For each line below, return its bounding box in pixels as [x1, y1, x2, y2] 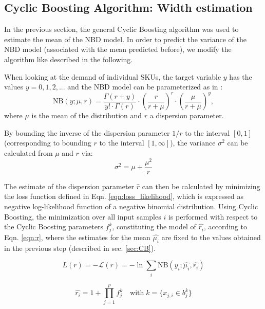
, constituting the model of [112, 221, 196, 232]
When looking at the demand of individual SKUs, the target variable [4, 71, 221, 82]
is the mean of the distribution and [31, 110, 142, 121]
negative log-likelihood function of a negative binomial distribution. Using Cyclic [4, 201, 258, 211]
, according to [203, 221, 247, 232]
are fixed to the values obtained [161, 231, 261, 242]
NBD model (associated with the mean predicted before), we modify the [4, 44, 232, 54]
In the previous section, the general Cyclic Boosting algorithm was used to [4, 24, 239, 34]
